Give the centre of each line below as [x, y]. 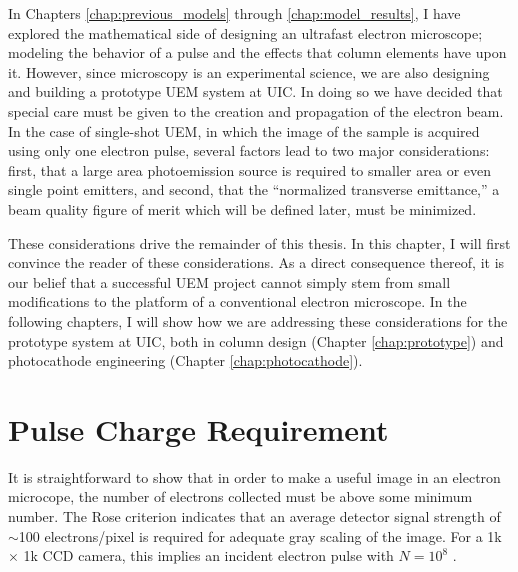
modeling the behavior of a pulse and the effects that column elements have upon [257, 52]
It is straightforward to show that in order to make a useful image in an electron [254, 476]
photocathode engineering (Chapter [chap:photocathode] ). [185, 360]
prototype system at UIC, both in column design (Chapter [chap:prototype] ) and [256, 340]
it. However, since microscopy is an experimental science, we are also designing [249, 71]
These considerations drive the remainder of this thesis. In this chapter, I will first [259, 242]
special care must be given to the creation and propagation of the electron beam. [256, 110]
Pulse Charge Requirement [198, 428]
